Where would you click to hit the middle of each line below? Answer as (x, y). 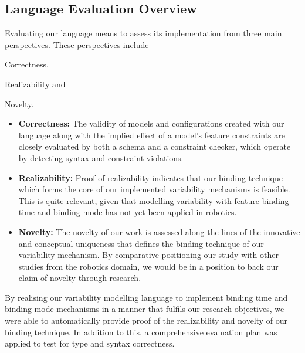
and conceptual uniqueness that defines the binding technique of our (141, 243)
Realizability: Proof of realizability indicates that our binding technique (150, 177)
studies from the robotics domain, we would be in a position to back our (148, 266)
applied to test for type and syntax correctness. (90, 343)
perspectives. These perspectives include (77, 44)
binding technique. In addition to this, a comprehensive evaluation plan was (141, 332)
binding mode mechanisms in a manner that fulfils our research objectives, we (145, 309)
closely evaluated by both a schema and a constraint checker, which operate (155, 146)
